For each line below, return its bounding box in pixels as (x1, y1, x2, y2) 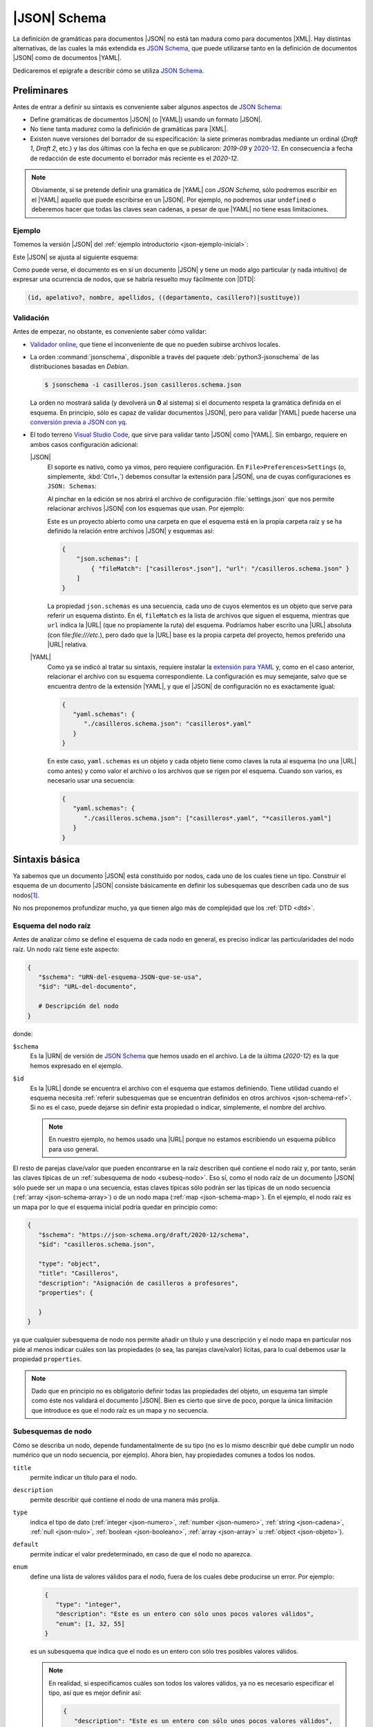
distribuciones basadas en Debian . (30, 363, 129, 371)
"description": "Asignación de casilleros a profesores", (38, 1279, 239, 1287)
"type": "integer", (55, 1600, 122, 1608)
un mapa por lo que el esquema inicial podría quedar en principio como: (12, 1203, 218, 1211)
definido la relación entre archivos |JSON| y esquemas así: (47, 527, 214, 535)
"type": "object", (38, 1260, 101, 1268)
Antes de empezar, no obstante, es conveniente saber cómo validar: (12, 327, 207, 336)
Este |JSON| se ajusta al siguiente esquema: (12, 253, 139, 261)
